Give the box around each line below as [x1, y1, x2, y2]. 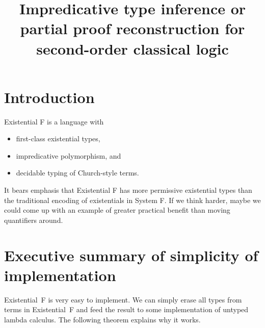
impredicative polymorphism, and [16, 150, 121, 161]
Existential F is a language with [4, 116, 104, 127]
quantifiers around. [4, 214, 63, 225]
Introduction [4, 86, 95, 107]
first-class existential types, [16, 133, 100, 144]
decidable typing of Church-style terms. [16, 167, 139, 178]
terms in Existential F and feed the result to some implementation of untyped [4, 304, 249, 315]
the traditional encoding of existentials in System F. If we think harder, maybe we [4, 194, 261, 205]
